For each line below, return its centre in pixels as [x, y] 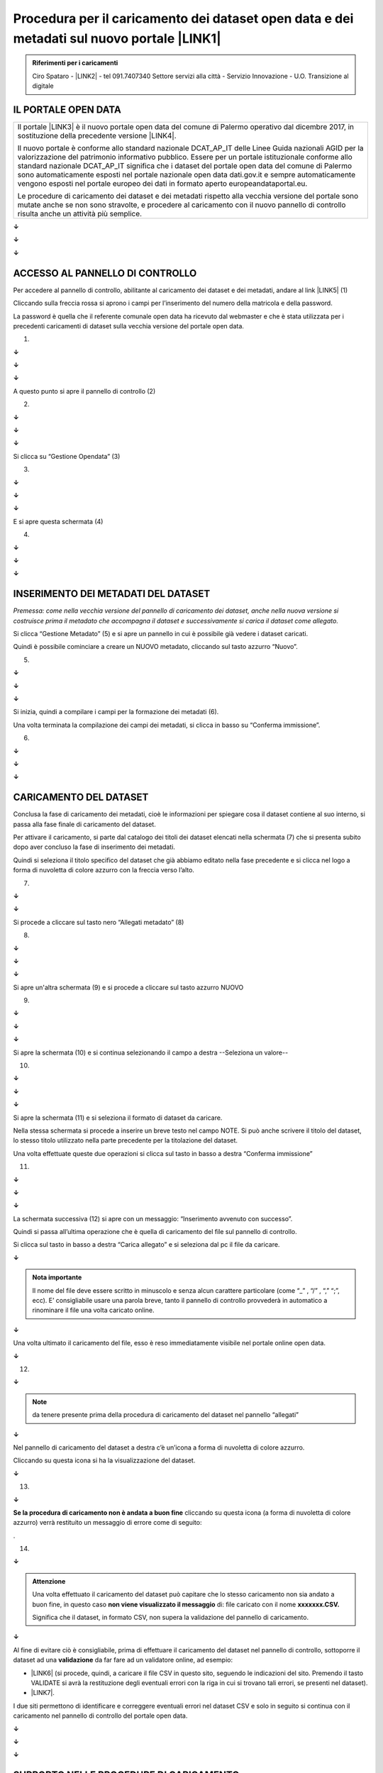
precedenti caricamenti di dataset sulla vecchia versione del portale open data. [129, 326]
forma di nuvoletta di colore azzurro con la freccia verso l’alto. [104, 870]
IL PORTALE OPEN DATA [67, 110]
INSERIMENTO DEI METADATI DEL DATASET [112, 594]
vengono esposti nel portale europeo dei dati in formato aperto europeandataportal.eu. [162, 184]
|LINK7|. [43, 1693]
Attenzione [49, 1581]
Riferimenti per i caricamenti [75, 63]
